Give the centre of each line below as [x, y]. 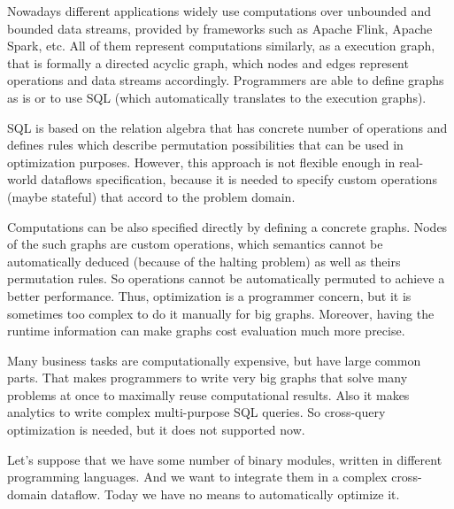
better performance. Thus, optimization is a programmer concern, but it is [209, 295]
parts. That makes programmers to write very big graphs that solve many [208, 378]
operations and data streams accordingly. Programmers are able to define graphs [226, 80]
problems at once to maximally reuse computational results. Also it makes [208, 394]
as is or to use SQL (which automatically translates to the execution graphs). [217, 97]
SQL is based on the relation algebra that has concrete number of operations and [227, 127]
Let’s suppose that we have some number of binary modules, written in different [225, 459]
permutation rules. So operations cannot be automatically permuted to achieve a [226, 278]
